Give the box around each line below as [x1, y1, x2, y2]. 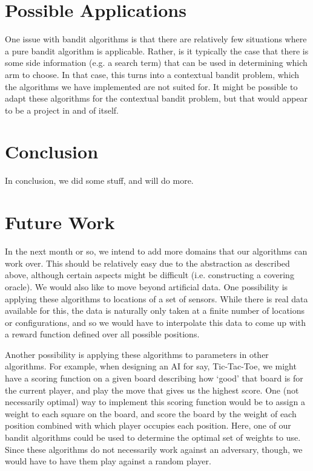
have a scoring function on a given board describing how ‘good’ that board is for [5, 372, 303, 385]
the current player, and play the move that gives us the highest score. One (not [5, 383, 299, 396]
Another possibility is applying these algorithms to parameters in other [5, 348, 269, 360]
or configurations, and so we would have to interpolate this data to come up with [5, 316, 306, 328]
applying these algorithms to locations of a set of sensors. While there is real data [5, 292, 308, 305]
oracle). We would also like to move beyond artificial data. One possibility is [5, 280, 288, 293]
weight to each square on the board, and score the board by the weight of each [5, 407, 297, 420]
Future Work [5, 210, 115, 235]
